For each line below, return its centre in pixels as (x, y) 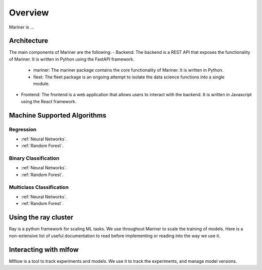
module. (41, 84)
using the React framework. (49, 101)
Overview (29, 13)
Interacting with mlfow (44, 249)
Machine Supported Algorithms (58, 115)
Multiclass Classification (39, 187)
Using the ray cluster (41, 217)
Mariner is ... (21, 27)
